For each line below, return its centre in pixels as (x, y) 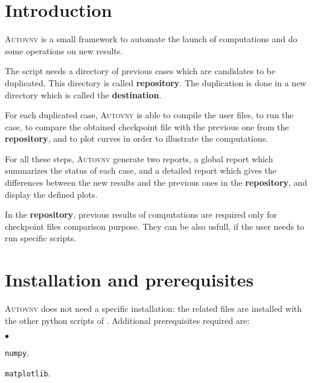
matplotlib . (28, 373)
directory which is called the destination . (83, 94)
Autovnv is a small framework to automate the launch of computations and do (151, 39)
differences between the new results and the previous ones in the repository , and (156, 182)
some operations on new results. (64, 50)
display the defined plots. (51, 194)
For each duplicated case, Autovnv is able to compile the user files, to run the (149, 115)
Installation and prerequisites (129, 280)
